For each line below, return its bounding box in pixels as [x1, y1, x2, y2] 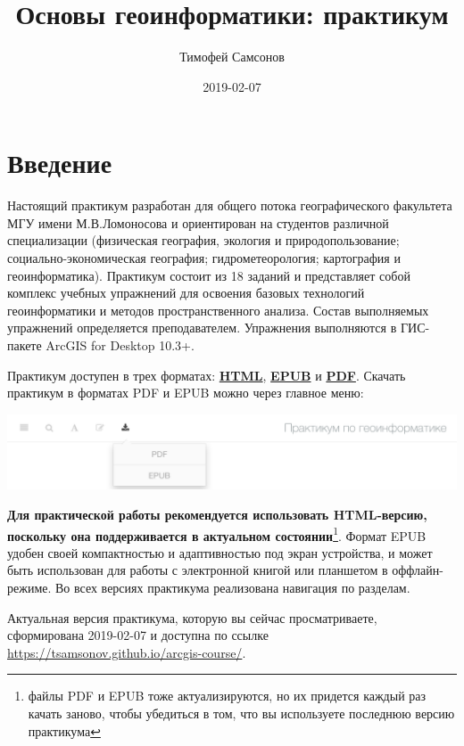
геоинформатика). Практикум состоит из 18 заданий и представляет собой [7, 266, 410, 284]
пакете [7, 336, 42, 354]
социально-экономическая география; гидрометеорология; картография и [7, 249, 401, 267]
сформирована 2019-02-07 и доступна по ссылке [7, 626, 269, 644]
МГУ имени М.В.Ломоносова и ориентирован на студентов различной [7, 213, 389, 232]
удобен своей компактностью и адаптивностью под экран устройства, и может [7, 543, 433, 562]
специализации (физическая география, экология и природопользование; [7, 231, 400, 250]
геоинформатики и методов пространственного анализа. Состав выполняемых [7, 300, 429, 319]
